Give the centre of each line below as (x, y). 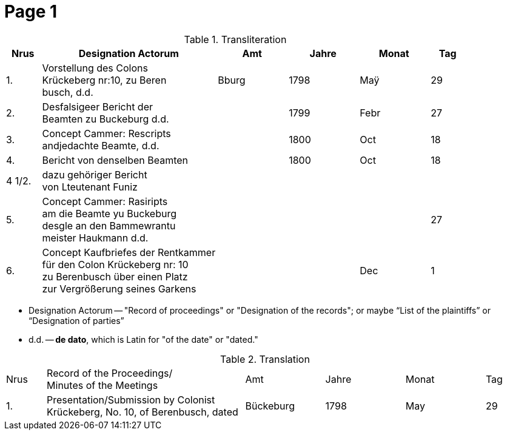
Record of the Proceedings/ (110, 373)
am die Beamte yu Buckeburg (109, 213)
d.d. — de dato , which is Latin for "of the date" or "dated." (143, 339)
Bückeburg (270, 406)
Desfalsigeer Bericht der (98, 106)
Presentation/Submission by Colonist (131, 400)
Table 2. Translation (265, 359)
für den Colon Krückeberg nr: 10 (115, 264)
